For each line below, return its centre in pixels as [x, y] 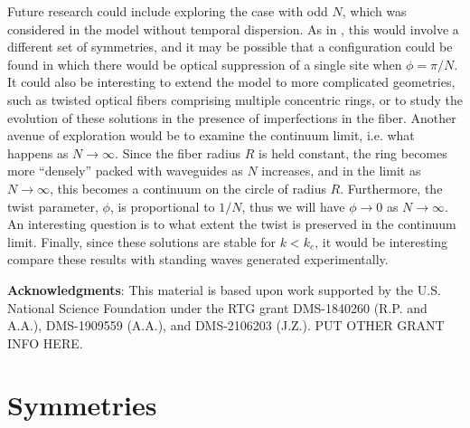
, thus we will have [293, 206]
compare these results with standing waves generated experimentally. [198, 259]
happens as [38, 152]
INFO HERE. [45, 342]
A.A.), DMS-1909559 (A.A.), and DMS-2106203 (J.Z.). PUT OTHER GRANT [226, 325]
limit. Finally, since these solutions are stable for [141, 241]
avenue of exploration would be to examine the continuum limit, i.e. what [211, 135]
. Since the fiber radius [178, 152]
